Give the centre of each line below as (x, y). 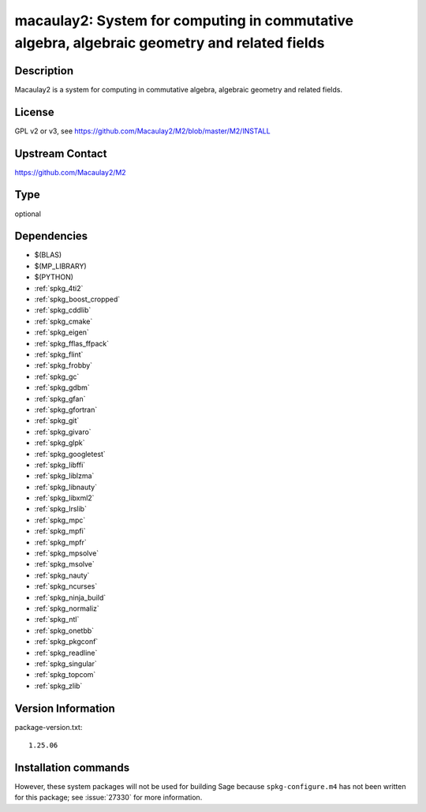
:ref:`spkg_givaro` (63, 432)
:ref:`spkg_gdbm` (62, 387)
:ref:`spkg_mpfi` (60, 531)
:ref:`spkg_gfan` (60, 399)
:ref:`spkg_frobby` (64, 365)
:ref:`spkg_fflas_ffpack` (72, 343)
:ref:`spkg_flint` (59, 354)
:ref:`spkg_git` (57, 421)
